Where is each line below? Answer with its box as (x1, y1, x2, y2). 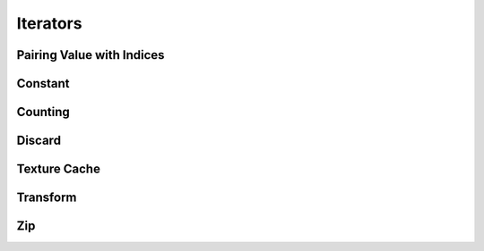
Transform (16, 190, 77, 205)
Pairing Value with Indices (16, 47, 165, 63)
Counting (16, 105, 71, 120)
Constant (16, 76, 70, 91)
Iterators (16, 13, 82, 33)
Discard (16, 133, 62, 148)
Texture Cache (16, 162, 100, 177)
